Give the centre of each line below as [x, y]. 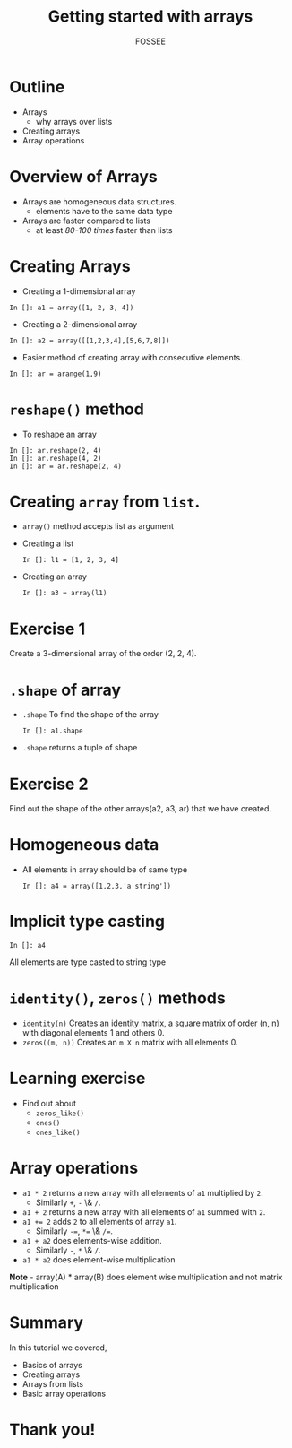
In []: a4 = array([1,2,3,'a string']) [97, 886]
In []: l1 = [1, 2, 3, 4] [70, 560]
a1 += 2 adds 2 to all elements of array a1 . [99, 1221]
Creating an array [55, 577]
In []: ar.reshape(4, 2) [56, 458]
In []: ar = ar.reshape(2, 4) [66, 466]
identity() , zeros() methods [117, 998]
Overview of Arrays [84, 176]
